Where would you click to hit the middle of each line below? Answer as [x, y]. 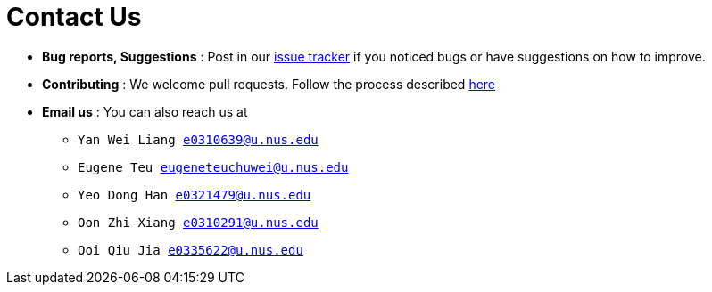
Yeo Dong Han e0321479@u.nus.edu [195, 195]
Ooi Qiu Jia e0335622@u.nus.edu [190, 250]
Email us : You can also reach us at [145, 111]
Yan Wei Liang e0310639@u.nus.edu [198, 139]
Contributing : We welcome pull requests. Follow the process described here [269, 84]
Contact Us [74, 17]
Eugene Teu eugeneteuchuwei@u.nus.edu [213, 167]
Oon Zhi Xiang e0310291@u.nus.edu [198, 222]
